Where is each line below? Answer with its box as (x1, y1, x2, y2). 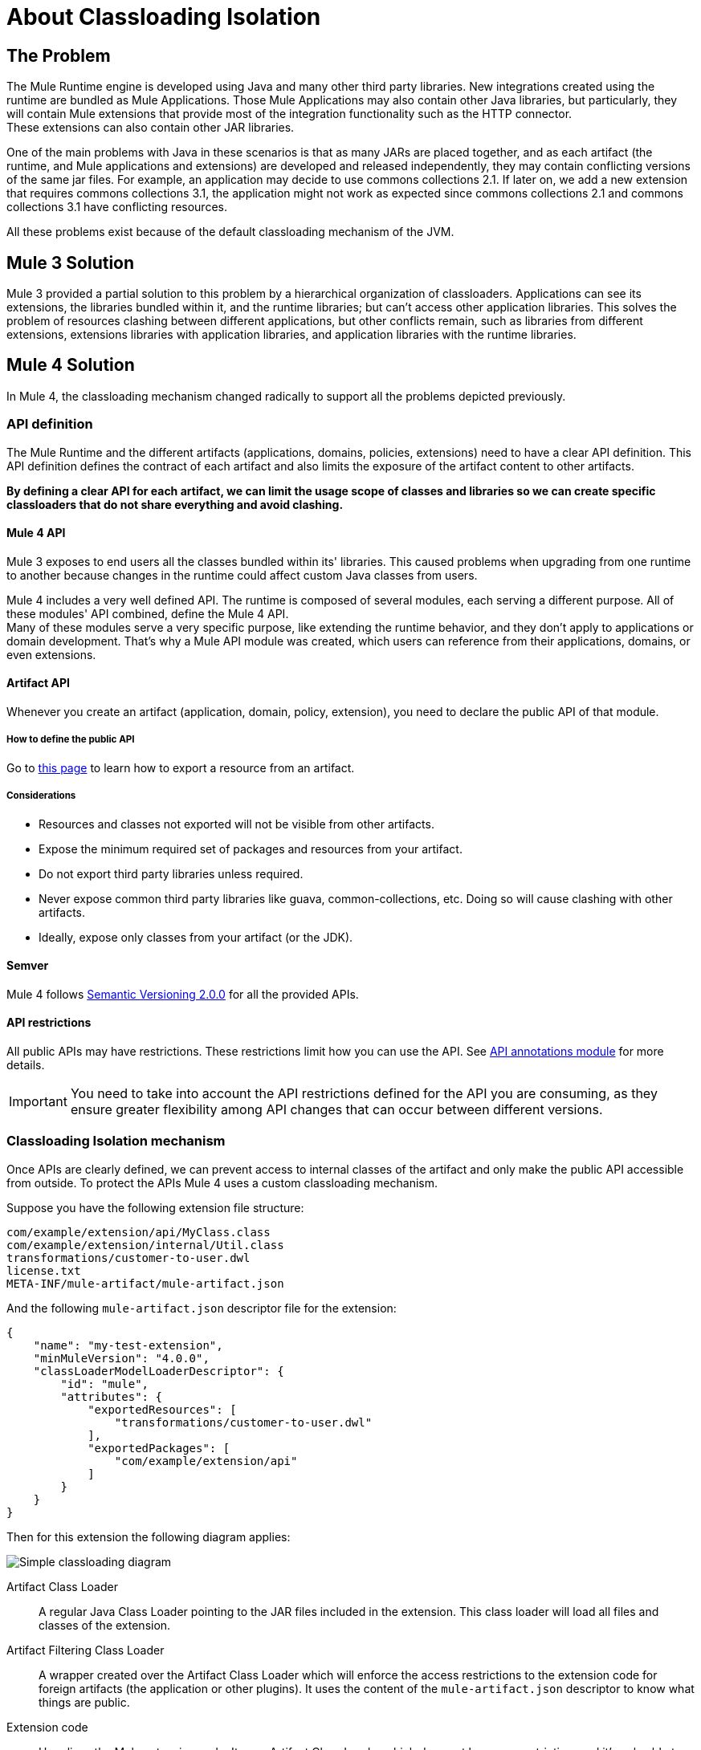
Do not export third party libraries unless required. (39, 866, 304, 881)
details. (6, 1058, 45, 1072)
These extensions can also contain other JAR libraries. (6, 120, 295, 135)
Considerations (6, 790, 76, 802)
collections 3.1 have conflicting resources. (6, 200, 227, 214)
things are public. (39, 1695, 130, 1709)
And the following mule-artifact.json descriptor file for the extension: (6, 1300, 397, 1315)
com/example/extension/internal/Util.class (6, 1238, 284, 1251)
